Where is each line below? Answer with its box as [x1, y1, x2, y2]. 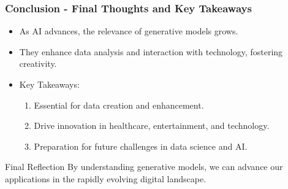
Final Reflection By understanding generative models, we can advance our [5, 160, 283, 173]
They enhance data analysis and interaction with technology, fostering [19, 45, 283, 58]
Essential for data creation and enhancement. [34, 98, 204, 111]
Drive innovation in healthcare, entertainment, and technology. [34, 119, 270, 132]
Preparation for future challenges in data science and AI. [34, 139, 248, 152]
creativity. [19, 57, 57, 70]
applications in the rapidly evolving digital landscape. [5, 172, 207, 185]
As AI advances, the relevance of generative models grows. [19, 25, 238, 37]
